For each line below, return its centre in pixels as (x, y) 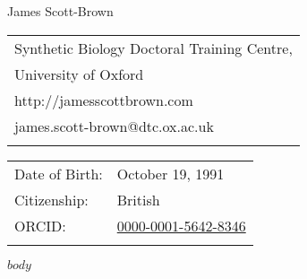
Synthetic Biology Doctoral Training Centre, (153, 48)
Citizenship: (51, 199)
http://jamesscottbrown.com (104, 100)
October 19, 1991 (171, 173)
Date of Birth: (59, 173)
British (138, 199)
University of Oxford (79, 74)
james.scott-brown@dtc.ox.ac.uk (114, 126)
